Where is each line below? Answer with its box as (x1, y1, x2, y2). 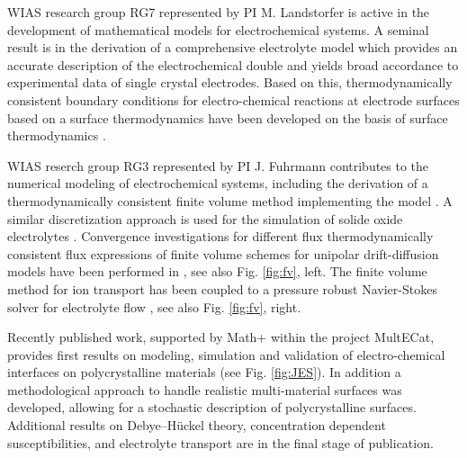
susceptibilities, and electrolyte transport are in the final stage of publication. (7, 433, 434, 452)
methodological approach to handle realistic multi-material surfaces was (7, 380, 402, 399)
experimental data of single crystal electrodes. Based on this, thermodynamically (7, 73, 453, 92)
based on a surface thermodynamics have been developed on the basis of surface (7, 108, 448, 127)
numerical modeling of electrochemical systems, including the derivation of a (7, 174, 428, 193)
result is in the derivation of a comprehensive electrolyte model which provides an (7, 38, 458, 57)
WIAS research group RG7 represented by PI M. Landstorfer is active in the (7, 3, 430, 21)
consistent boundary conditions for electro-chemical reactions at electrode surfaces (7, 90, 460, 109)
